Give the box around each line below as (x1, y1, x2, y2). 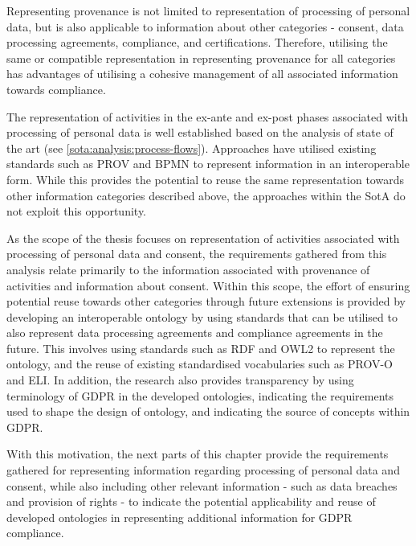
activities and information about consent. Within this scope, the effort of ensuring (6, 277, 410, 294)
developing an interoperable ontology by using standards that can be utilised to (6, 308, 398, 325)
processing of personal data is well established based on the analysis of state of (6, 124, 394, 141)
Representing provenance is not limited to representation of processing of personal (6, 2, 410, 18)
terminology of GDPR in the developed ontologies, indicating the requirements (6, 387, 394, 404)
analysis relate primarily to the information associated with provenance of (6, 261, 370, 277)
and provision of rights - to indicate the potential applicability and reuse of (6, 493, 376, 510)
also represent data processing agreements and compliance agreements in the (6, 324, 383, 341)
